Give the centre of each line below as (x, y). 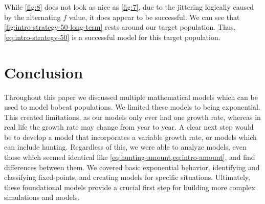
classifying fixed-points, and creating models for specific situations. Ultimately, (127, 177)
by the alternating (32, 17)
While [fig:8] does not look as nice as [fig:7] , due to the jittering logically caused (129, 7)
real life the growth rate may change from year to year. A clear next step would (129, 127)
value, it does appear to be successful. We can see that (154, 17)
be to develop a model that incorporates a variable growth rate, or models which (130, 137)
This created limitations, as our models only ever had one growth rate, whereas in (132, 117)
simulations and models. (42, 197)
